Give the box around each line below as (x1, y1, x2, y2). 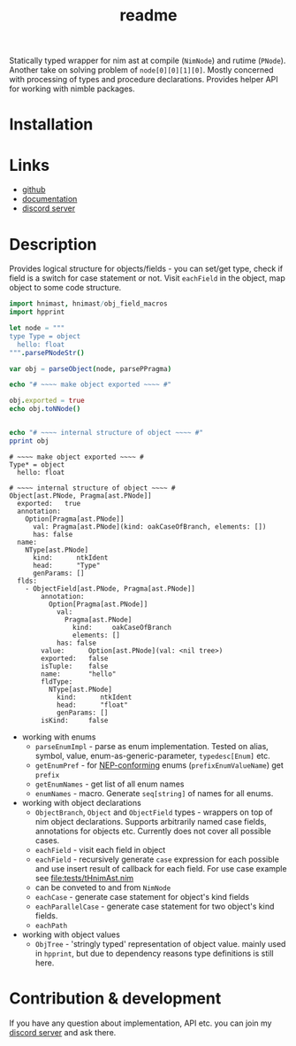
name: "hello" (41, 670, 117, 678)
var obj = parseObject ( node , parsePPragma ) (9, 364, 172, 373)
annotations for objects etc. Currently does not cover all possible (34, 825, 271, 836)
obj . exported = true (9, 396, 86, 406)
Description (9, 234, 97, 254)
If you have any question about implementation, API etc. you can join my (9, 1018, 272, 1028)
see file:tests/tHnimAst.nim (34, 872, 134, 883)
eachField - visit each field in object (34, 844, 166, 855)
